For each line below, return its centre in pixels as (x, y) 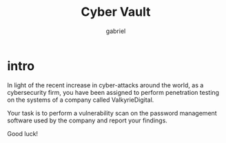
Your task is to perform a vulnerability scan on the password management (112, 113)
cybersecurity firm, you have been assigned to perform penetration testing (113, 92)
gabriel (116, 31)
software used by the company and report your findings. (87, 120)
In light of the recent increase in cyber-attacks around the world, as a (105, 85)
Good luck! (23, 133)
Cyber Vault (116, 12)
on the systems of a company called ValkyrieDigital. (81, 100)
